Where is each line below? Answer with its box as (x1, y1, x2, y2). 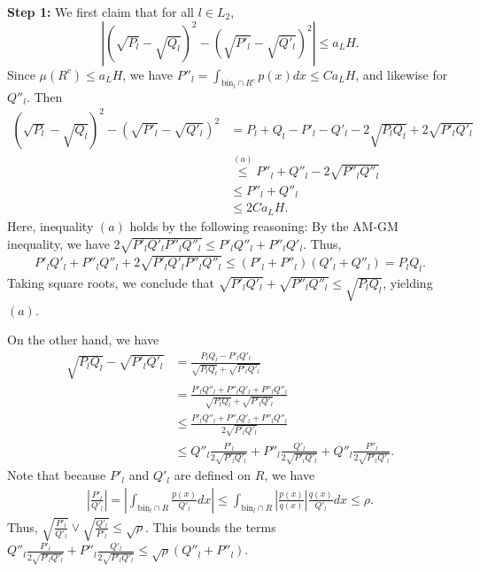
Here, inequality (7, 216, 94, 235)
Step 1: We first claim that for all (7, 3, 194, 20)
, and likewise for (355, 65, 448, 83)
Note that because (7, 466, 106, 484)
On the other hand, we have (7, 330, 159, 349)
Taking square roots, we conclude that (7, 273, 214, 291)
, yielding (383, 273, 433, 291)
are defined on (174, 466, 252, 484)
